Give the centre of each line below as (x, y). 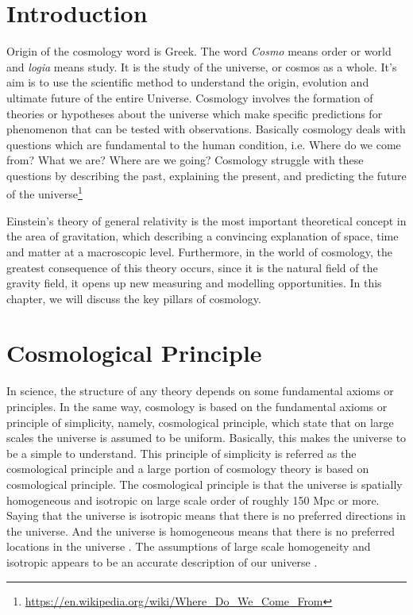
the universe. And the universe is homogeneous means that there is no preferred (201, 530)
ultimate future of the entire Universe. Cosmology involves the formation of (190, 97)
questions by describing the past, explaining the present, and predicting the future (206, 175)
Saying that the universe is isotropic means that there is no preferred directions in (206, 515)
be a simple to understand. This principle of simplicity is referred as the (181, 453)
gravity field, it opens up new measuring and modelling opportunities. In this (194, 283)
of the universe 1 (44, 193)
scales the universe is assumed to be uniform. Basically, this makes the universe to (206, 438)
